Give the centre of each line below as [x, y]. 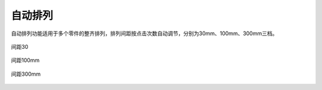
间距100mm [25, 60]
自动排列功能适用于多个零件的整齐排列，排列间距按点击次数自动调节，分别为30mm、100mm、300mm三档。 [144, 33]
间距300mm [26, 74]
